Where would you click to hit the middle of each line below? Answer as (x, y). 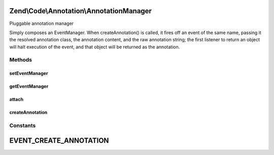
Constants (23, 126)
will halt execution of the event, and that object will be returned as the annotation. (95, 47)
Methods (21, 60)
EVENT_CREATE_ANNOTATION (59, 141)
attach (16, 100)
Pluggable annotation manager (41, 23)
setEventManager (29, 73)
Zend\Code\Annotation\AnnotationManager (81, 11)
